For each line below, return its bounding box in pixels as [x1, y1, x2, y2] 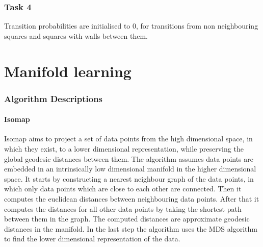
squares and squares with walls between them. [4, 30, 148, 41]
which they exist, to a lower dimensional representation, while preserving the [4, 143, 244, 154]
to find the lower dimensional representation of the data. [4, 233, 180, 244]
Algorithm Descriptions [4, 92, 103, 105]
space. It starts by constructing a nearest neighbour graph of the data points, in [4, 173, 254, 184]
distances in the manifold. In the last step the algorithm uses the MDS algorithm [4, 223, 257, 234]
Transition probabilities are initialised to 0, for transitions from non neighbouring [4, 20, 258, 31]
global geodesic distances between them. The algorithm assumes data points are [4, 153, 254, 164]
